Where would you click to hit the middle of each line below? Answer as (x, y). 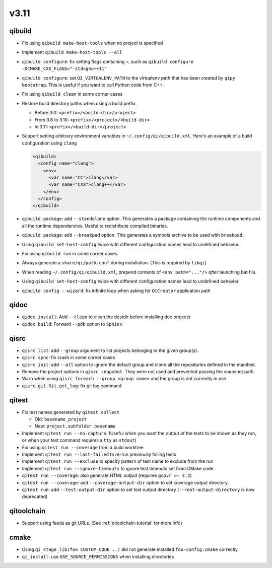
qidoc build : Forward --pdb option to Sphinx (72, 324)
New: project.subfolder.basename (75, 426)
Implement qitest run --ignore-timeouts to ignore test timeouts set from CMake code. (118, 468)
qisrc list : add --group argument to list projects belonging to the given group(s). (110, 350)
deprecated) (35, 496)
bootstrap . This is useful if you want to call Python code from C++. (93, 85)
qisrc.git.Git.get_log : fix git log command (72, 386)
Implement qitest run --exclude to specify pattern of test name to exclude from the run (118, 461)
